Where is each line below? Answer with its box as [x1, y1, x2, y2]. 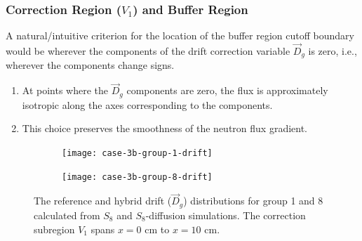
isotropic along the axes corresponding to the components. [22, 97, 273, 112]
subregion [34, 221, 75, 236]
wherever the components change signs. [6, 58, 175, 72]
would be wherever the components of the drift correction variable [6, 44, 290, 58]
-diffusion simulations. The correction [145, 207, 306, 222]
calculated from [34, 207, 100, 222]
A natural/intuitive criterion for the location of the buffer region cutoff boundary [6, 28, 354, 43]
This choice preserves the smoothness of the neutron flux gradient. [22, 121, 308, 136]
